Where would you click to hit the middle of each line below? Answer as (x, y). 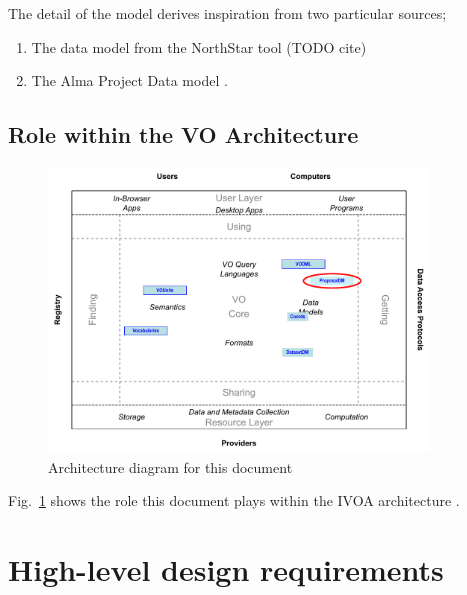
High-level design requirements (226, 569)
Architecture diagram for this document (170, 466)
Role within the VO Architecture (183, 134)
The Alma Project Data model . (129, 80)
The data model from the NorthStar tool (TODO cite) (199, 46)
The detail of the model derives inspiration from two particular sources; (227, 13)
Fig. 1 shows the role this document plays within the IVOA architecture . (234, 500)
